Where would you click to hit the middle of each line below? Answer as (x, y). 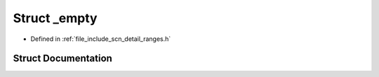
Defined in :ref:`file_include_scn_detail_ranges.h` (101, 39)
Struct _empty (55, 18)
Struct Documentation (62, 59)
